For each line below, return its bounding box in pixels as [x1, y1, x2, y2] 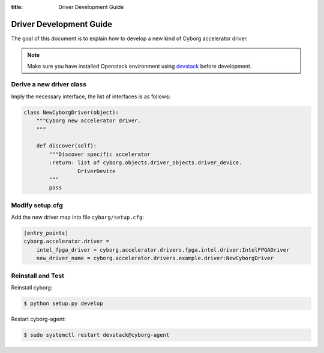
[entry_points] [23, 230, 68, 237]
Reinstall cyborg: [11, 283, 53, 291]
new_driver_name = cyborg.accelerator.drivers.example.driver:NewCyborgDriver [36, 255, 274, 262]
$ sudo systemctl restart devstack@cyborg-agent [23, 331, 170, 338]
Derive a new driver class [11, 80, 86, 89]
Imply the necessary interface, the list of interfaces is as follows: [11, 93, 171, 100]
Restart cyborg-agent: [11, 315, 66, 322]
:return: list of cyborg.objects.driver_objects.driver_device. [49, 159, 242, 166]
